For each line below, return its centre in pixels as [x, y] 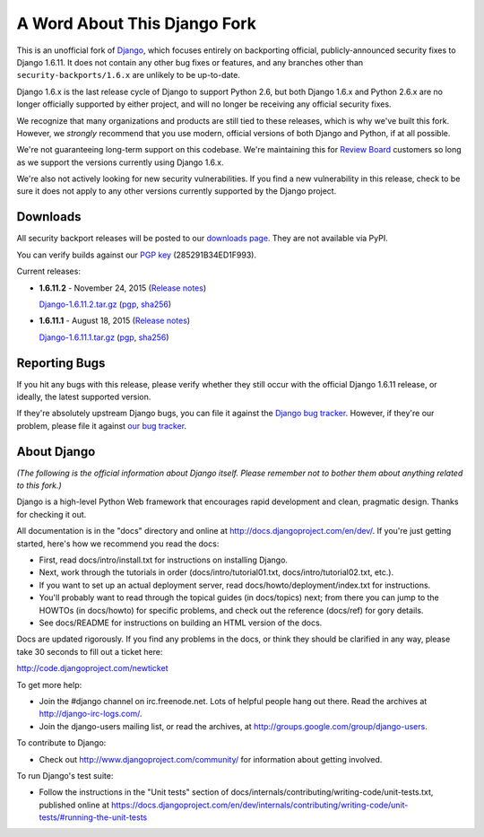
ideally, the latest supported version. [84, 397]
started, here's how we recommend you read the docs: [118, 544]
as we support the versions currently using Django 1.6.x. [120, 162]
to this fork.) [39, 485]
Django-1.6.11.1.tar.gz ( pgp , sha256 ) [104, 337]
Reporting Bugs [61, 363]
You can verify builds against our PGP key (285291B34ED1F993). [137, 255]
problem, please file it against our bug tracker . [102, 425]
